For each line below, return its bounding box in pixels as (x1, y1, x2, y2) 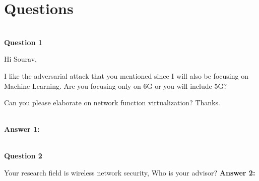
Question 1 (4, 37, 42, 47)
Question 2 (4, 150, 42, 161)
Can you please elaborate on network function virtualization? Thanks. (4, 97, 220, 108)
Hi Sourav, (4, 54, 37, 64)
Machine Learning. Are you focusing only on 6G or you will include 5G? (4, 80, 227, 91)
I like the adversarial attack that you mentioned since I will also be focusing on (4, 70, 248, 81)
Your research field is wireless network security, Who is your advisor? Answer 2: (4, 167, 255, 178)
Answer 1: (4, 124, 40, 134)
